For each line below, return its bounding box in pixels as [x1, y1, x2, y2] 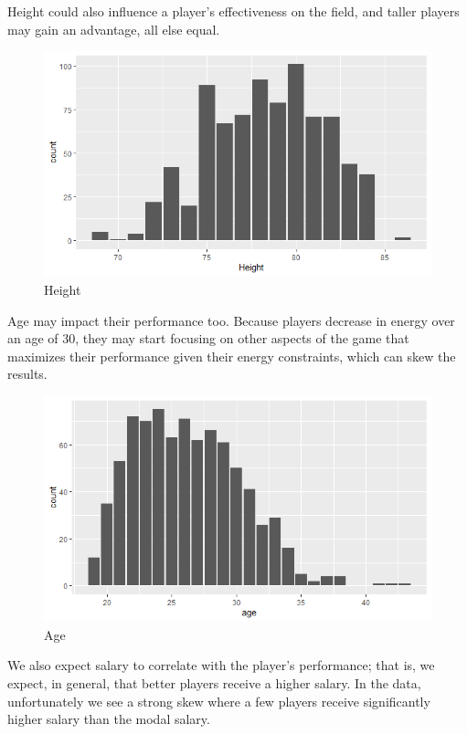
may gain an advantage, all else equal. [7, 19, 220, 38]
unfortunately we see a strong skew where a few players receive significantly [7, 691, 430, 710]
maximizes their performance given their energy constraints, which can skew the [7, 346, 456, 365]
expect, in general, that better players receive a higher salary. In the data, [7, 673, 421, 692]
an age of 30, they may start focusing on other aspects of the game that [7, 329, 409, 348]
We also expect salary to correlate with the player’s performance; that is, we [7, 655, 435, 675]
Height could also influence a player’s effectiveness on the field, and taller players [7, 2, 460, 20]
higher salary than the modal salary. [7, 709, 210, 729]
